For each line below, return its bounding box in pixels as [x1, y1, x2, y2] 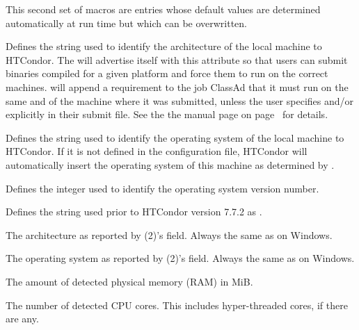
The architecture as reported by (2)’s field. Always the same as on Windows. [6, 227, 333, 242]
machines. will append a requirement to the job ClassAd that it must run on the [6, 79, 349, 94]
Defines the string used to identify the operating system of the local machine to [6, 130, 344, 145]
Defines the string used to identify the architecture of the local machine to [6, 39, 322, 53]
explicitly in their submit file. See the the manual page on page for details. [6, 107, 328, 122]
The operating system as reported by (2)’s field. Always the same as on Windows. [6, 251, 355, 265]
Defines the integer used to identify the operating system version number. [6, 181, 319, 195]
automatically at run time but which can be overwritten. [6, 15, 248, 30]
